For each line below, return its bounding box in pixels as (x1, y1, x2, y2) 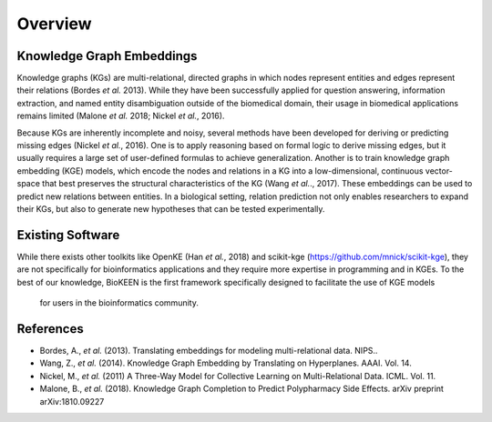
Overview (16, 14, 92, 34)
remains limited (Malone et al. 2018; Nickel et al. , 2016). (16, 110, 225, 122)
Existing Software (16, 227, 120, 243)
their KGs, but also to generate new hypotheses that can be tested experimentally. (16, 203, 325, 214)
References (16, 321, 84, 337)
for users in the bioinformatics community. (39, 297, 200, 308)
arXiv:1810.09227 (39, 396, 105, 407)
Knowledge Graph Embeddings (16, 48, 198, 64)
